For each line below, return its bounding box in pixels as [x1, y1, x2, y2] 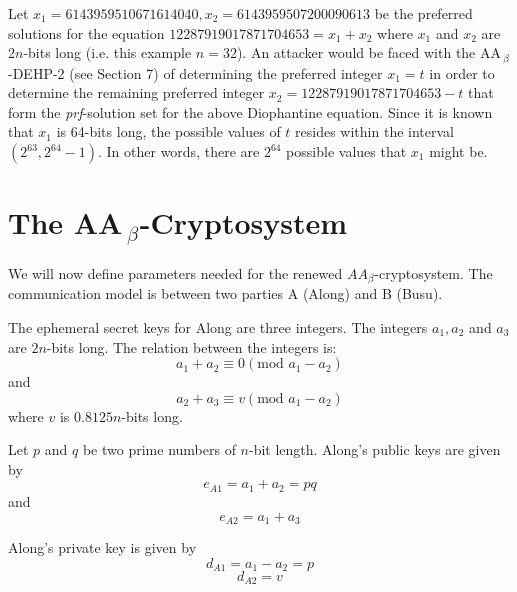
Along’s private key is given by [8, 536, 197, 557]
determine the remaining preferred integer [8, 82, 265, 103]
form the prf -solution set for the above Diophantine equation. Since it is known [8, 101, 493, 122]
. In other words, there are [97, 141, 260, 162]
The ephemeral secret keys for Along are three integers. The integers [8, 316, 428, 337]
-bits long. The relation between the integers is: [46, 336, 337, 357]
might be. [429, 141, 488, 162]
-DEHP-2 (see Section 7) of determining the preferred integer [8, 62, 383, 83]
